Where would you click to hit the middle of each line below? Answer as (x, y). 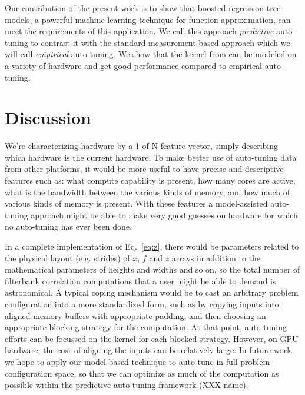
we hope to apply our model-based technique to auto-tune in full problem (137, 361)
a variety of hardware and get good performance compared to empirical (133, 65)
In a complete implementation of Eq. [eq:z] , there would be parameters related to (152, 246)
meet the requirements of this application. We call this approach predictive (139, 31)
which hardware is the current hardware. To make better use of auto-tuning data (151, 157)
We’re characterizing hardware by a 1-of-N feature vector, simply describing (142, 146)
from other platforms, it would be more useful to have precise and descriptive (144, 169)
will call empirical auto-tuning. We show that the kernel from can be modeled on (151, 54)
